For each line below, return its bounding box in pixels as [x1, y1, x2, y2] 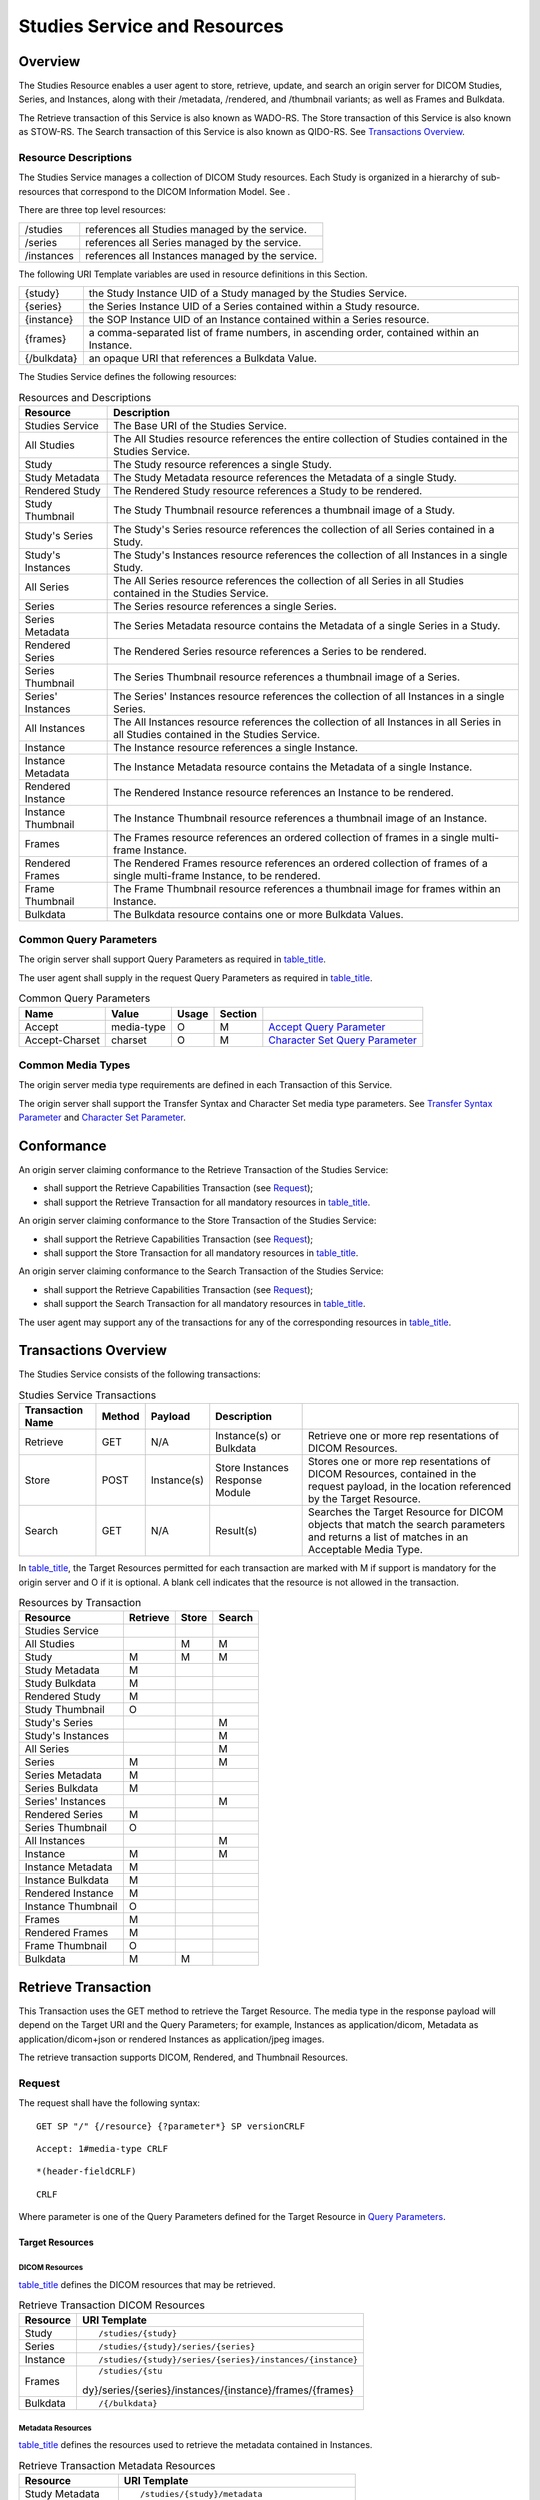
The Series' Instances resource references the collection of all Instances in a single [113, 689, 505, 703]
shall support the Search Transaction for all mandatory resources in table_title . [43, 1298, 366, 1310]
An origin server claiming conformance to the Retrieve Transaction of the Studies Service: [18, 1164, 389, 1176]
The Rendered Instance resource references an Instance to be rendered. [113, 785, 454, 799]
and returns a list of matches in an [308, 1530, 469, 1544]
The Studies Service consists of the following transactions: [18, 1368, 261, 1380]
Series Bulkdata [24, 1781, 99, 1795]
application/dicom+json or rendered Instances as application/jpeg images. [18, 2033, 325, 2045]
